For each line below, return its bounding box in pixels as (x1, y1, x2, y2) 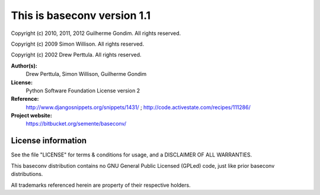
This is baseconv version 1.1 (11, 9, 151, 22)
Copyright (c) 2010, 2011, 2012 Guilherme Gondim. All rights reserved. (11, 30, 181, 37)
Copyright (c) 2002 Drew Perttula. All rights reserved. (11, 51, 142, 59)
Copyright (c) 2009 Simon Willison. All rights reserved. (11, 40, 145, 47)
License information (11, 136, 87, 146)
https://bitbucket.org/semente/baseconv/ (25, 120, 127, 127)
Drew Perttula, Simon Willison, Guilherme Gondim (25, 71, 147, 78)
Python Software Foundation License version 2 (25, 87, 140, 94)
